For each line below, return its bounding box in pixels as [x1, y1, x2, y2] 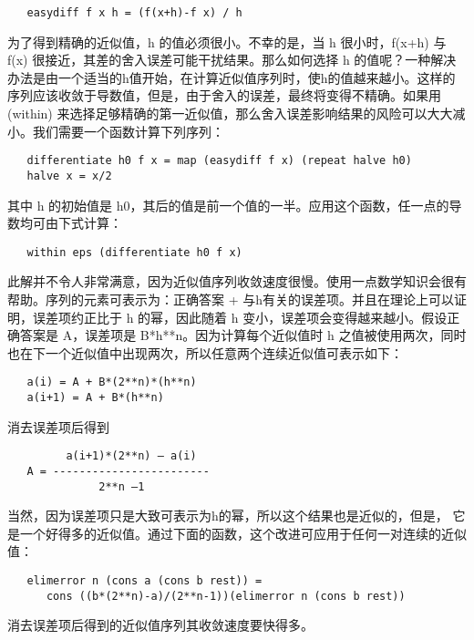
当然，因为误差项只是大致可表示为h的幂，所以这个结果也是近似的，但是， [7, 506, 448, 525]
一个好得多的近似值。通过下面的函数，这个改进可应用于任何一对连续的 [19, 523, 441, 542]
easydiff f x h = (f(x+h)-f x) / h [26, 6, 242, 19]
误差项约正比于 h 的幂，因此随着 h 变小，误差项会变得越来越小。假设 [32, 307, 448, 326]
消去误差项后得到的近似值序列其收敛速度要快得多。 [7, 615, 314, 635]
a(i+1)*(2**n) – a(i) [66, 449, 197, 463]
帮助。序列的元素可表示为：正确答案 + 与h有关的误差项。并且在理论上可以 [7, 289, 454, 308]
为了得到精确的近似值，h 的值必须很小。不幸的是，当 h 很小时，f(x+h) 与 [7, 32, 447, 51]
